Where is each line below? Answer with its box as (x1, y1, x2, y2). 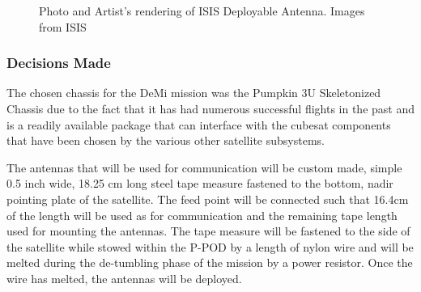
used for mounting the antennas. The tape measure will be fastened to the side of (6, 222, 410, 239)
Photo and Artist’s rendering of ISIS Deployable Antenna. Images (39, 2, 365, 19)
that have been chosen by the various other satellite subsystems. (6, 132, 325, 149)
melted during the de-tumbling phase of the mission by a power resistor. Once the (6, 254, 413, 271)
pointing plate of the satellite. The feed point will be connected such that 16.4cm (6, 190, 409, 207)
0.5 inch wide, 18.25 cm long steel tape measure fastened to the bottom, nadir (6, 175, 393, 192)
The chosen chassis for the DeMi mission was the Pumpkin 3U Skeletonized (6, 84, 381, 101)
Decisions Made (6, 53, 111, 73)
